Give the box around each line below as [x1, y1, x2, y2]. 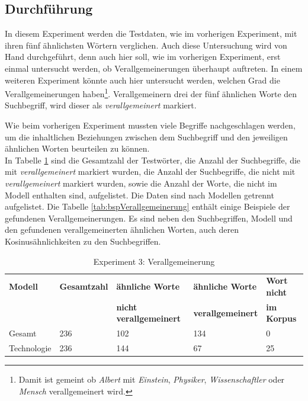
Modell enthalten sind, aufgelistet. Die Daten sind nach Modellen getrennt [5, 188, 274, 201]
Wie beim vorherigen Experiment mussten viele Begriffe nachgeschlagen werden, [5, 119, 296, 131]
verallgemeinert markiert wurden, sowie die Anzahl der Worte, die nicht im [5, 177, 277, 189]
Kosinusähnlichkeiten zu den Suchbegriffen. [5, 235, 161, 247]
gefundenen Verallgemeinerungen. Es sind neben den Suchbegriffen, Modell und [5, 211, 293, 224]
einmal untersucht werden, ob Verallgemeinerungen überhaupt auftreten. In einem [5, 62, 303, 74]
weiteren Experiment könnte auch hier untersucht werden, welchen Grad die [5, 73, 280, 86]
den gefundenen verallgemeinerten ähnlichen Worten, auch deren [5, 223, 239, 236]
